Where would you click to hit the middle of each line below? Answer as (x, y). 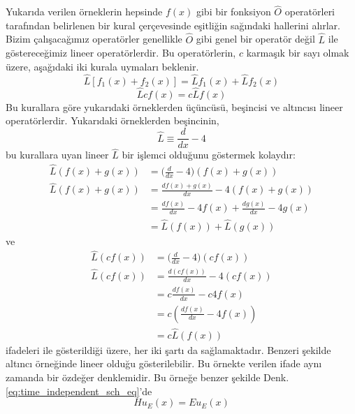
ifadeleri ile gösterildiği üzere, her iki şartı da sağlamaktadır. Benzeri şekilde (168, 349)
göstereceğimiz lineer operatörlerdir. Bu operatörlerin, (121, 53)
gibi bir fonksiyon (233, 12)
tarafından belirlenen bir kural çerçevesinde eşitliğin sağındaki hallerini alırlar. (173, 25)
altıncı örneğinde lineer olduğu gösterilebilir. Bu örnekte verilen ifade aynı (164, 363)
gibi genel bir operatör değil (255, 39)
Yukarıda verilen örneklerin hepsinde (84, 12)
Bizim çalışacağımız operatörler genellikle (94, 39)
